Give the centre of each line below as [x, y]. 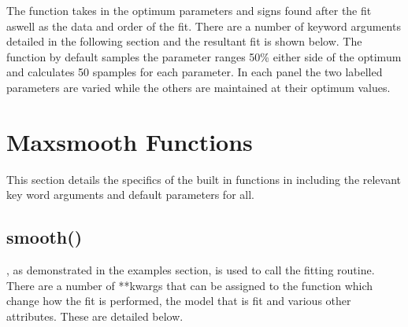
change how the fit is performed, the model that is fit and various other [179, 301]
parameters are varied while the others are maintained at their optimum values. [198, 87]
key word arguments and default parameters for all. [130, 195]
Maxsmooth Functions [130, 141]
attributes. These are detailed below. [95, 316]
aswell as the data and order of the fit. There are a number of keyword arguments [204, 26]
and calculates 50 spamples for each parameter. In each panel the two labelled [195, 72]
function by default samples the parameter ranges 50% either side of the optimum [204, 56]
